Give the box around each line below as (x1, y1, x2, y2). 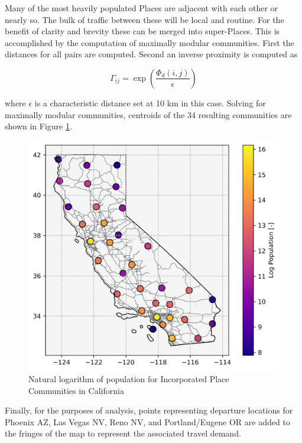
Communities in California (28, 384, 124, 396)
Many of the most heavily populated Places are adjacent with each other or (5, 2, 278, 14)
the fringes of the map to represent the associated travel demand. (5, 427, 241, 439)
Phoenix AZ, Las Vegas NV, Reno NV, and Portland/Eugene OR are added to (5, 415, 290, 428)
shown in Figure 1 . (5, 120, 72, 132)
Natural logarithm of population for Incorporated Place (28, 372, 229, 385)
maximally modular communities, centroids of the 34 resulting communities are (5, 108, 292, 120)
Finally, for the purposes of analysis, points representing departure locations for (5, 404, 293, 416)
